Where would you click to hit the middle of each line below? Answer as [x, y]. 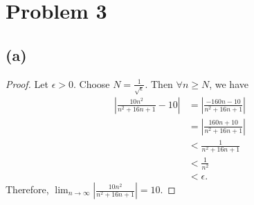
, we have [229, 83]
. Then [159, 83]
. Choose [91, 83]
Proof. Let [27, 83]
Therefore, [27, 189]
